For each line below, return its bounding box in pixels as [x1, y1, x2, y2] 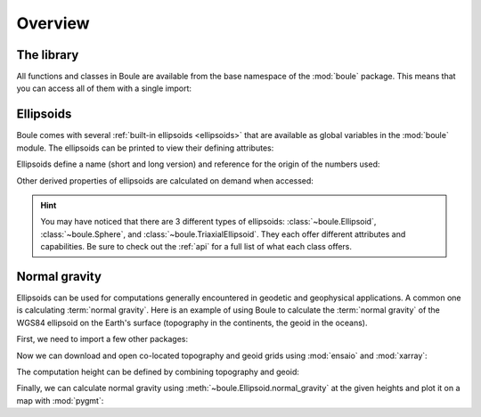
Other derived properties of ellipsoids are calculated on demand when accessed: [16, 175, 314, 186]
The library [16, 47, 79, 62]
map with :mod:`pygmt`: [16, 395, 104, 405]
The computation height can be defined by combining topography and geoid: [16, 366, 300, 377]
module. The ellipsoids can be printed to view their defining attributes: [16, 143, 274, 153]
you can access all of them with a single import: [16, 83, 192, 94]
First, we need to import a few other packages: [16, 334, 189, 345]
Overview [16, 13, 90, 33]
